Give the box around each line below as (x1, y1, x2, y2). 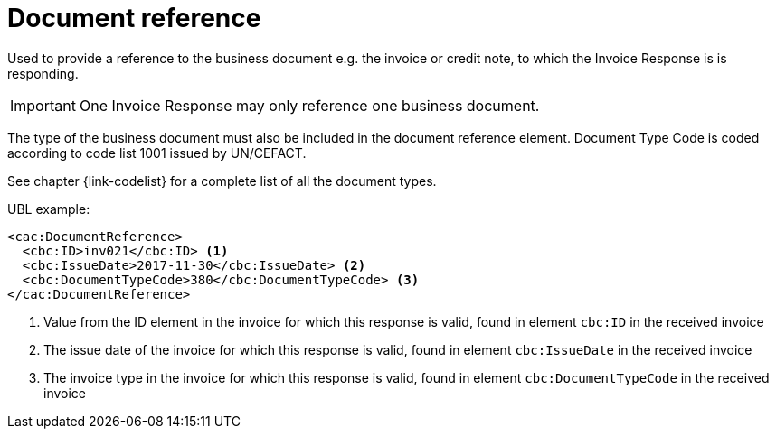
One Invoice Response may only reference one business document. (79, 96, 540, 115)
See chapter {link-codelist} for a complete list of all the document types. (7, 172, 437, 189)
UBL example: (7, 200, 90, 217)
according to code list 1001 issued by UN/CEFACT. (7, 144, 307, 161)
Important (10, 96, 76, 115)
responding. (7, 65, 79, 81)
